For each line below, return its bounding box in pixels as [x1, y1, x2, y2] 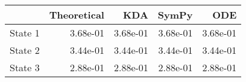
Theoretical [49, 8, 104, 22]
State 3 [10, 60, 40, 74]
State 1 [10, 26, 40, 40]
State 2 [10, 43, 40, 57]
